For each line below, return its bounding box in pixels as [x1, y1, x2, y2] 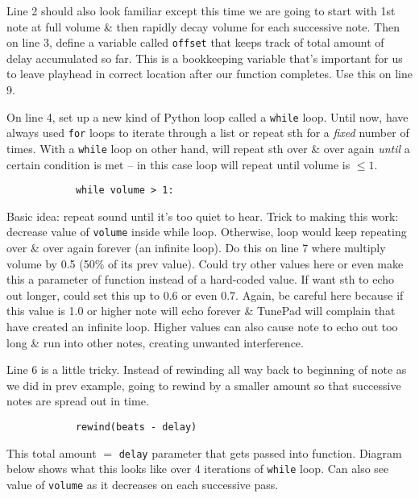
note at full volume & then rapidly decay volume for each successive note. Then [6, 18, 400, 35]
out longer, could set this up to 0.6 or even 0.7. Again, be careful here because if [6, 286, 404, 303]
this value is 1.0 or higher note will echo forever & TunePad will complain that [6, 302, 396, 319]
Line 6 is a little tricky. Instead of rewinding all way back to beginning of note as [6, 361, 407, 378]
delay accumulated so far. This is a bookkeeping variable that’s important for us [6, 49, 403, 66]
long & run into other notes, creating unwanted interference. [6, 334, 304, 351]
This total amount [6, 444, 97, 461]
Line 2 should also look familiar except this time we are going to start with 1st [6, 2, 396, 19]
